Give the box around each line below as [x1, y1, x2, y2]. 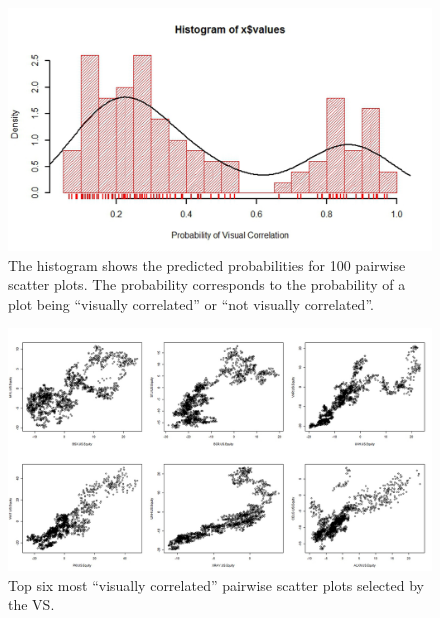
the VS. [8, 594, 55, 615]
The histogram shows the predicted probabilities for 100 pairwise [8, 254, 406, 275]
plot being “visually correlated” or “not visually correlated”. [8, 293, 374, 314]
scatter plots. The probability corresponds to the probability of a [8, 274, 406, 295]
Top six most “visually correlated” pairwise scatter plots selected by [8, 574, 424, 595]
